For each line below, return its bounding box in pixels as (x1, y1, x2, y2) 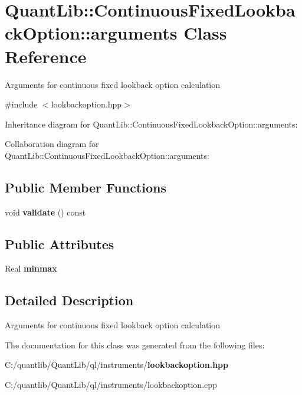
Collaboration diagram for (5, 138, 99, 150)
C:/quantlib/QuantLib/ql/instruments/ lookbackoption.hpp (5, 358, 229, 371)
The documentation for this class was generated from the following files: (5, 338, 265, 351)
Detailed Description (5, 291, 134, 309)
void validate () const (5, 205, 86, 218)
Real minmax (5, 262, 57, 275)
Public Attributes (5, 234, 114, 253)
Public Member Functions (5, 178, 166, 196)
